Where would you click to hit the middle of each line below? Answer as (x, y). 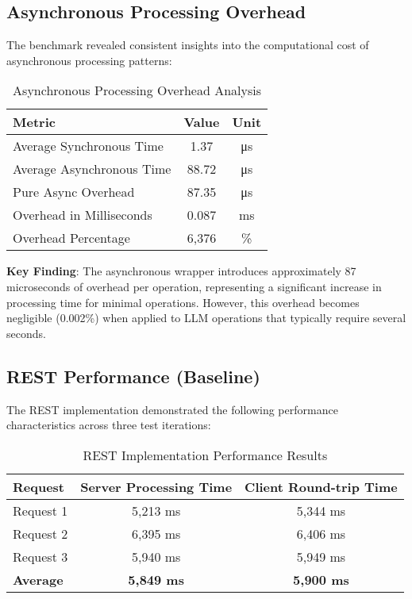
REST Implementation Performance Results (205, 455)
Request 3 (40, 556)
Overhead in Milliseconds (83, 215)
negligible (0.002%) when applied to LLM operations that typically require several (206, 318)
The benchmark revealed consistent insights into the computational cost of (188, 45)
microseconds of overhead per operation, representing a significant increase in (194, 286)
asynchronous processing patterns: (89, 60)
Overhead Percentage (71, 238)
